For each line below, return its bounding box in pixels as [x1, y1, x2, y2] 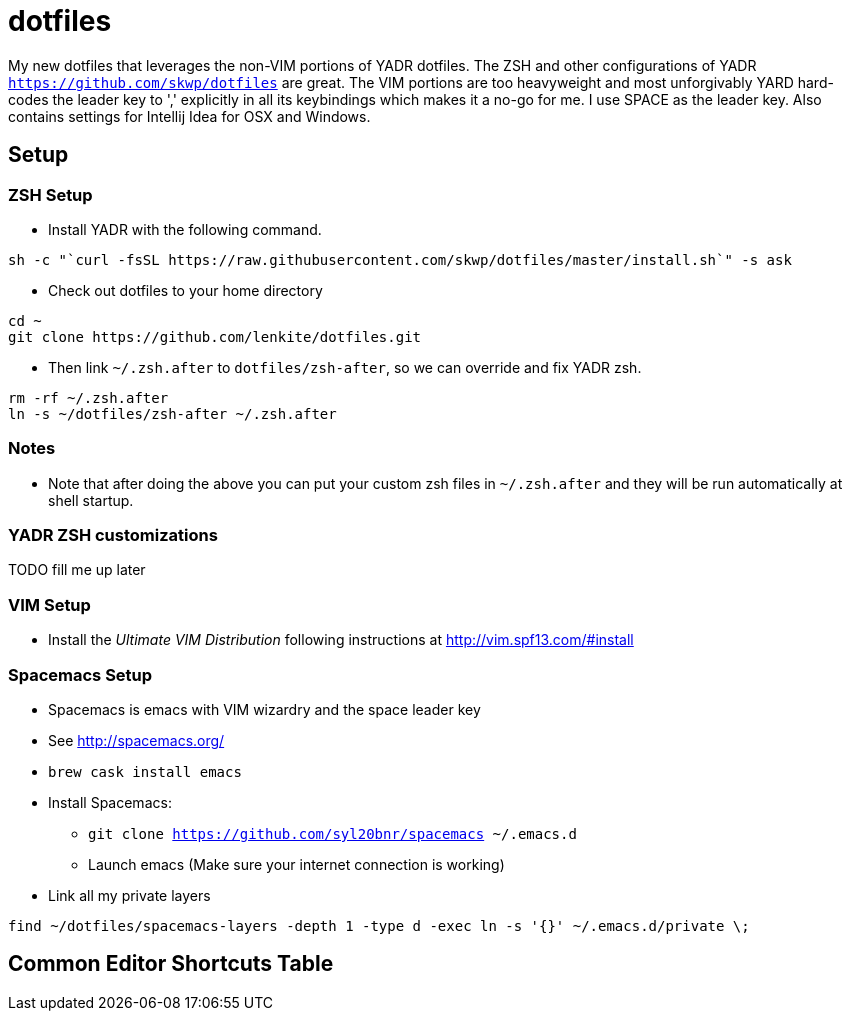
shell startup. [48, 491, 134, 509]
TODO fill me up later [8, 561, 146, 579]
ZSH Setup [8, 184, 93, 205]
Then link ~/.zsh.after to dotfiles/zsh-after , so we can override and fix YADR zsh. [48, 358, 642, 376]
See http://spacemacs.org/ [48, 731, 225, 749]
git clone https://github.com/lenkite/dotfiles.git [8, 328, 422, 345]
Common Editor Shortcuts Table [8, 951, 334, 977]
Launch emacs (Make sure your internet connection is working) [88, 855, 505, 873]
